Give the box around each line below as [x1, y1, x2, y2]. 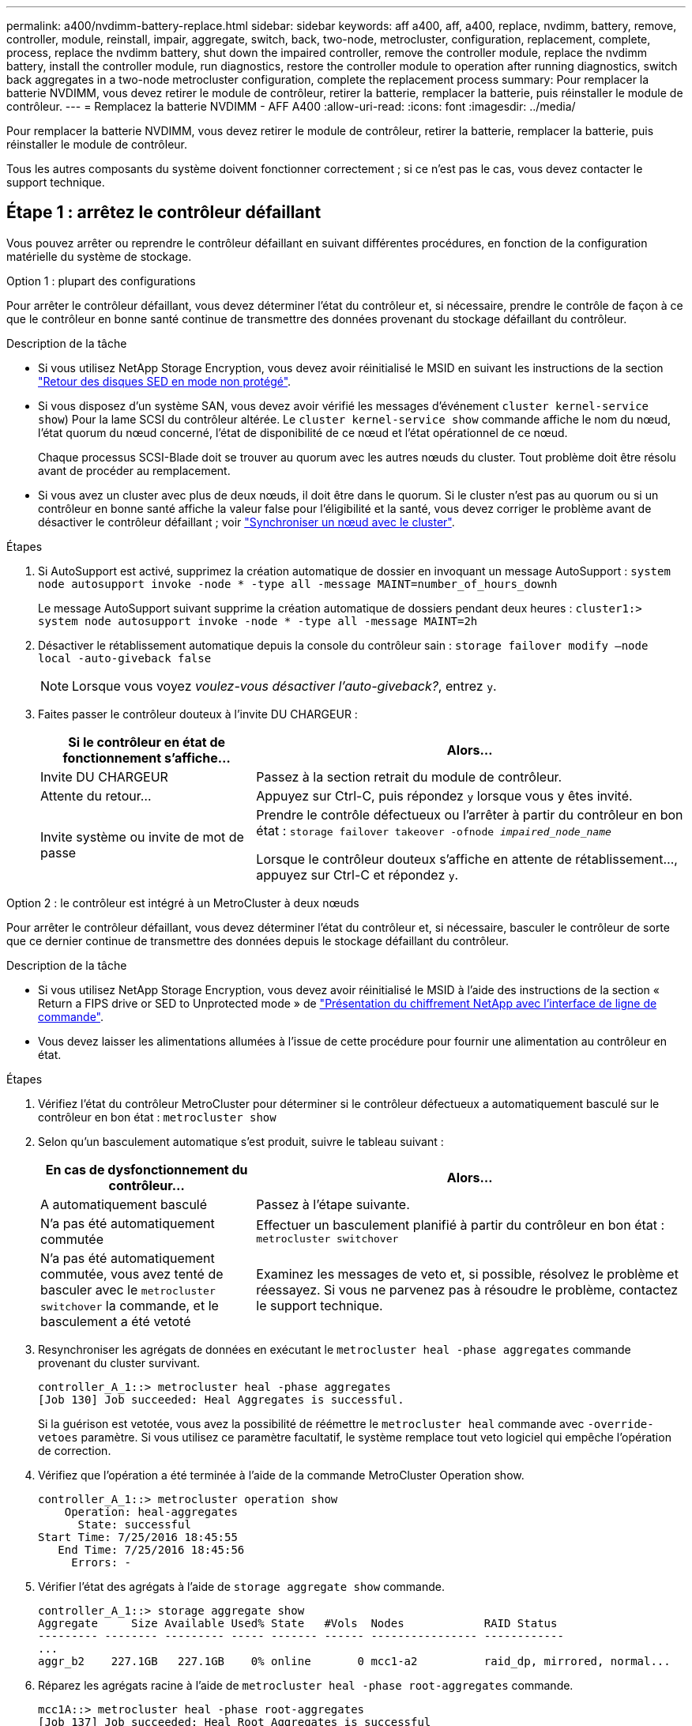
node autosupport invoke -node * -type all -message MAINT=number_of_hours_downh [38, 577, 558, 590]
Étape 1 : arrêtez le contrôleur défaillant [6, 202, 322, 223]
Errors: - [71, 1555, 132, 1569]
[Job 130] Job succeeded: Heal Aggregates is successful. [38, 1392, 404, 1406]
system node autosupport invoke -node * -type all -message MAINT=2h [38, 614, 478, 627]
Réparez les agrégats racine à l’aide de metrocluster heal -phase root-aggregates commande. [38, 1678, 574, 1692]
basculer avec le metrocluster [40, 1281, 216, 1298]
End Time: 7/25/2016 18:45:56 [58, 1543, 245, 1556]
